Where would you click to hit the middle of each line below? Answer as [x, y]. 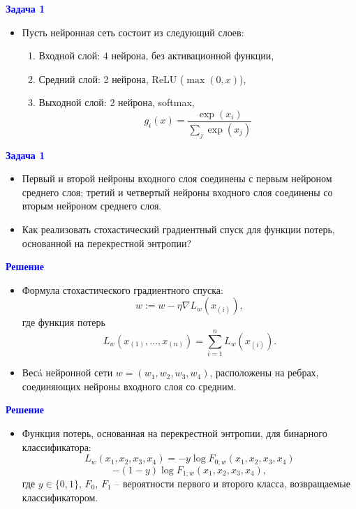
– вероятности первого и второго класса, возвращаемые [232, 484]
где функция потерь [64, 322]
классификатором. [60, 497]
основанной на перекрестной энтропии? [107, 243]
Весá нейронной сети [67, 372]
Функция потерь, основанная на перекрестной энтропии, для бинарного [175, 433]
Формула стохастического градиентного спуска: [123, 289]
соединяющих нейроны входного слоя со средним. [129, 386]
